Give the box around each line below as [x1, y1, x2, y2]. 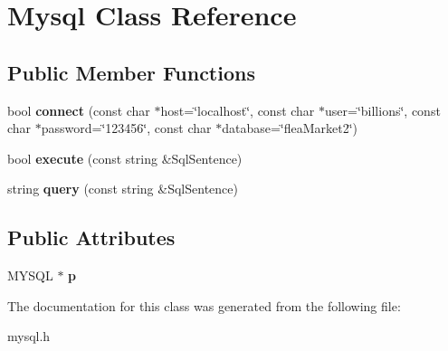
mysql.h [7, 327, 51, 346]
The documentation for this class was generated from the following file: [7, 296, 401, 315]
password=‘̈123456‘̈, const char [41, 119, 212, 138]
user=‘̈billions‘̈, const [325, 100, 441, 119]
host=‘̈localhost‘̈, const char [160, 100, 315, 119]
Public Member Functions [7, 58, 255, 86]
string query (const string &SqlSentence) [7, 179, 238, 198]
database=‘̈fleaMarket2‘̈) [222, 119, 358, 138]
